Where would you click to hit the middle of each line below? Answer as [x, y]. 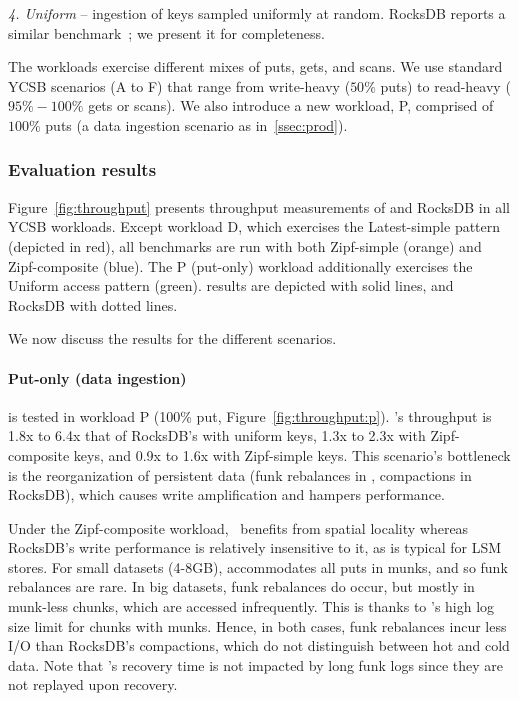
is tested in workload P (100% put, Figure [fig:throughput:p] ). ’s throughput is [250, 415]
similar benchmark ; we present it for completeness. [167, 32]
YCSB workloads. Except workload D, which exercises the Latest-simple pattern [254, 226]
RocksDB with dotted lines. [93, 304]
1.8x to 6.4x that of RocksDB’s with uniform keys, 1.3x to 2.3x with [217, 435]
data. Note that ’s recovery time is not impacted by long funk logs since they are [256, 664]
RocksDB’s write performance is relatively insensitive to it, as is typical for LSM [255, 547]
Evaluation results [82, 169]
